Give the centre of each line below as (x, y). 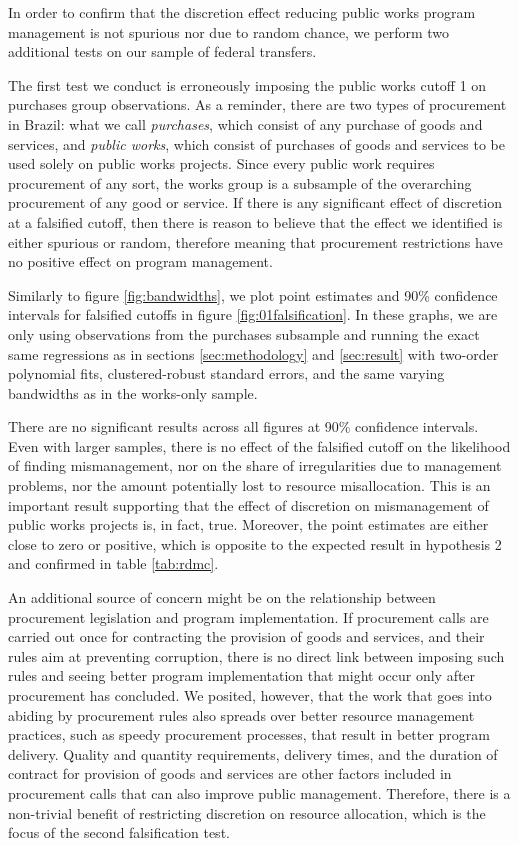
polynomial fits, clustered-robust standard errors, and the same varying (226, 373)
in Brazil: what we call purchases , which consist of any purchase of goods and (245, 123)
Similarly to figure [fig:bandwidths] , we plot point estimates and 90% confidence (253, 294)
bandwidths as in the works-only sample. (133, 392)
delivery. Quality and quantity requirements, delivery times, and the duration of (253, 753)
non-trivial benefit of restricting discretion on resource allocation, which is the (247, 812)
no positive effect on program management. (140, 261)
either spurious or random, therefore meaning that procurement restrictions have (255, 241)
